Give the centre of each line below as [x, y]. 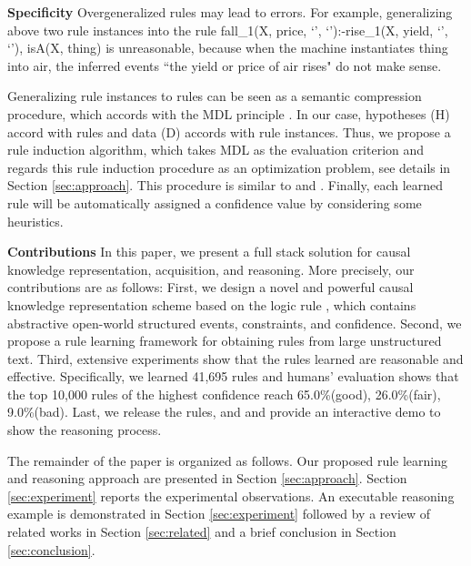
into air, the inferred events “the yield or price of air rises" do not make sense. [225, 65]
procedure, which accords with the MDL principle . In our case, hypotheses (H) [229, 113]
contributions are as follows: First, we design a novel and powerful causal [210, 287]
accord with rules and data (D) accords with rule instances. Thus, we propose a [229, 131]
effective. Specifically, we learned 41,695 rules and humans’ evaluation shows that [233, 376]
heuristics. [35, 221]
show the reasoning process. [85, 430]
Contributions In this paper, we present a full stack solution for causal [209, 252]
